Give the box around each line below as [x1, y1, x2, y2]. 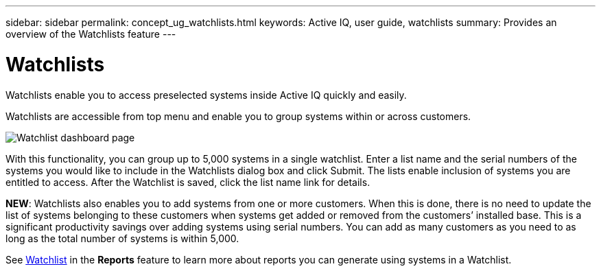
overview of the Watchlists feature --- [5, 28, 176, 40]
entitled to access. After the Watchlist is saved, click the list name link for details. [5, 176, 370, 188]
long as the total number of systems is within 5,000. [5, 232, 239, 244]
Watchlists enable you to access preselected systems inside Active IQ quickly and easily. [5, 89, 407, 101]
